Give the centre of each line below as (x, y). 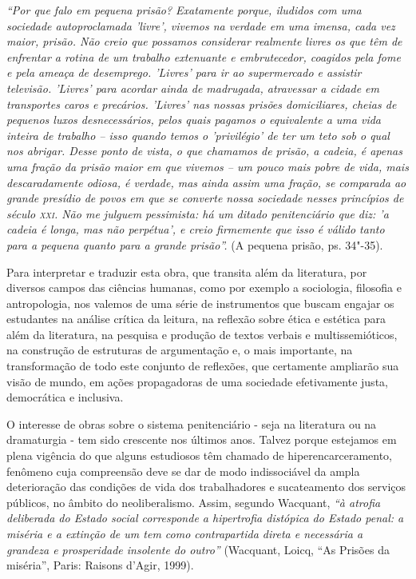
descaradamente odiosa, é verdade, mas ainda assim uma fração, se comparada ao (206, 182)
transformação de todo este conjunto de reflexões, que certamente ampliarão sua (203, 366)
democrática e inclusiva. (65, 397)
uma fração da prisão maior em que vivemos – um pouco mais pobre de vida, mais (208, 166)
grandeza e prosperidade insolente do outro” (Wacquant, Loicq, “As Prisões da (198, 549)
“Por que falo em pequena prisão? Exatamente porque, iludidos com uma (184, 10)
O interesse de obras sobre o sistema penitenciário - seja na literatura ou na (192, 423)
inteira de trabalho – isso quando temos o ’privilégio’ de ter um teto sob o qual (198, 135)
